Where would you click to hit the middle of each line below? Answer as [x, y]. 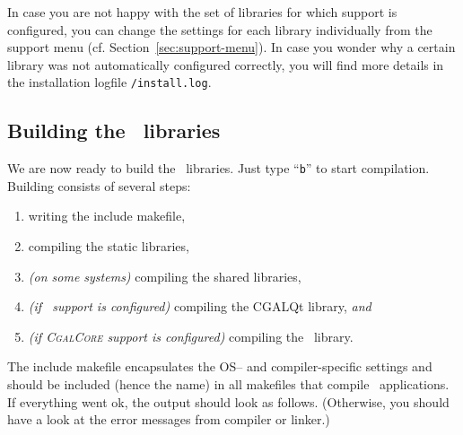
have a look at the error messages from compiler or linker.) [169, 419]
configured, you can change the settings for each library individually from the [220, 29]
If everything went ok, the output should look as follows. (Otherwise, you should [228, 401]
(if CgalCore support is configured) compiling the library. [191, 336]
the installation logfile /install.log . [109, 82]
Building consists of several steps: [99, 185]
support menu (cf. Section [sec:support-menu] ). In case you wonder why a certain [231, 47]
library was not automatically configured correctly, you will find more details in [226, 64]
